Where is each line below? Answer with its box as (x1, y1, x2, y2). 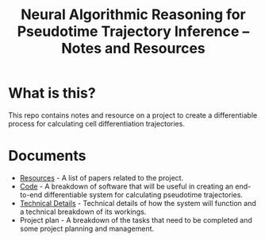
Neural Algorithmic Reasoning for (21, 6, 246, 24)
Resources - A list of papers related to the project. (19, 173, 184, 182)
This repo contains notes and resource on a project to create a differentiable (8, 110, 258, 120)
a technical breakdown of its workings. (19, 207, 147, 216)
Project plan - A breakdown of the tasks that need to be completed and (19, 215, 252, 224)
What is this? (8, 84, 97, 103)
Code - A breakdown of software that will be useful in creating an (19, 181, 234, 191)
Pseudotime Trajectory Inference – (17, 22, 250, 41)
